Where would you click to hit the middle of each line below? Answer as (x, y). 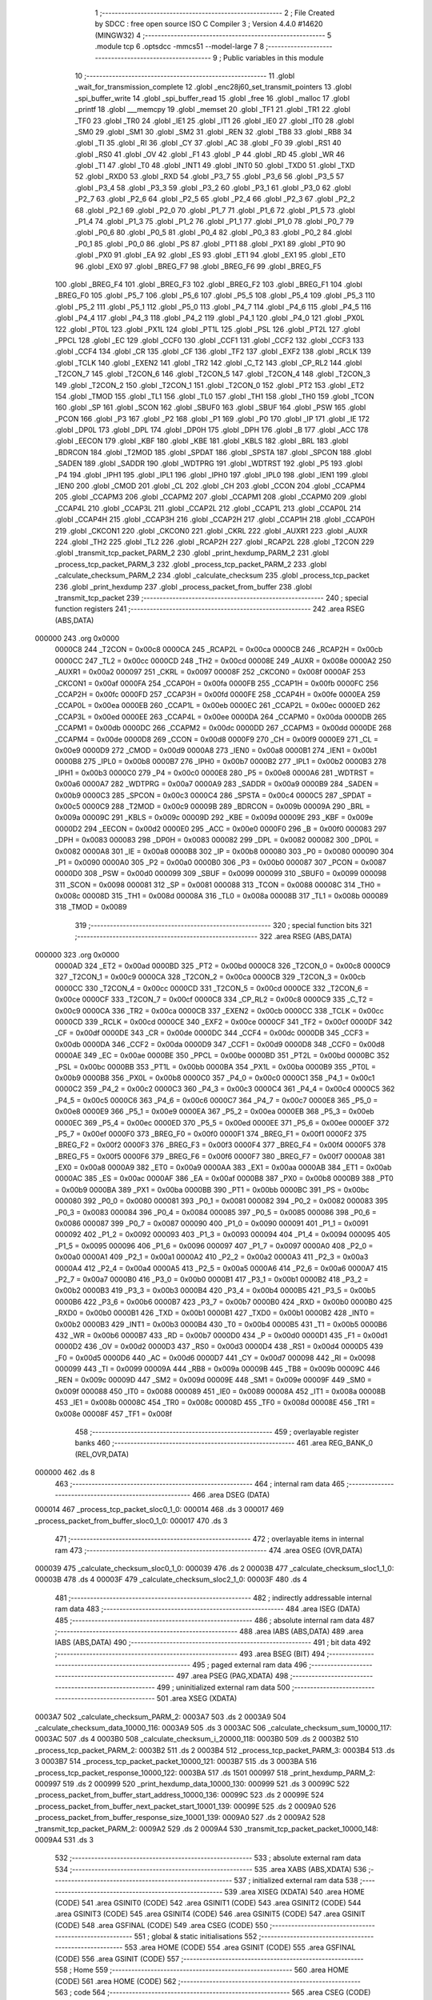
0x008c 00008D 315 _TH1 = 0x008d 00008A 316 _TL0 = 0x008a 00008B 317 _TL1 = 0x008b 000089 (222, 896)
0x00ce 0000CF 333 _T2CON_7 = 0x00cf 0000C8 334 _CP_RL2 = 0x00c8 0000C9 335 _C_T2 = (214, 999)
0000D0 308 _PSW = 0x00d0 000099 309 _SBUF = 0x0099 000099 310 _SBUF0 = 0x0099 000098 (221, 874)
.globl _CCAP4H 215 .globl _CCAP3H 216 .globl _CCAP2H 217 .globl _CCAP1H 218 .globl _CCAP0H (215, 519)
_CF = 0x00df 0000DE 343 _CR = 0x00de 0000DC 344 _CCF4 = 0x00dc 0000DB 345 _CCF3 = (212, 1033)
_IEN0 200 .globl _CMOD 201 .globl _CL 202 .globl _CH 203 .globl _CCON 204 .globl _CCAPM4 (210, 486)
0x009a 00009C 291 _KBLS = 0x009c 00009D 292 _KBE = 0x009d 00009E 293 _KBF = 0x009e (214, 818)
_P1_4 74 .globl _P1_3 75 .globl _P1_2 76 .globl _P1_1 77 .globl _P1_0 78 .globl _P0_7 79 (214, 222)
